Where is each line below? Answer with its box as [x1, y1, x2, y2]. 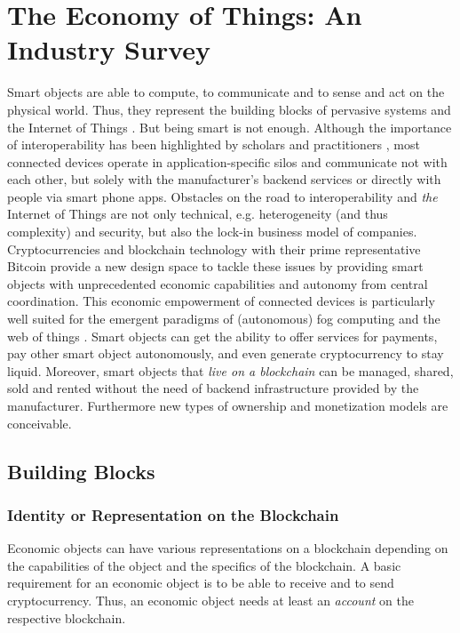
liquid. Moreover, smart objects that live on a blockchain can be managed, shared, [7, 361, 454, 380]
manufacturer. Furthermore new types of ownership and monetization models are [7, 397, 448, 414]
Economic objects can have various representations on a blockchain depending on [7, 539, 448, 557]
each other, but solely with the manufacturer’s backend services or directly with [7, 170, 441, 188]
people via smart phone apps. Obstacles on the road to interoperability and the [7, 187, 438, 205]
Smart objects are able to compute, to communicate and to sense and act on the [7, 83, 445, 101]
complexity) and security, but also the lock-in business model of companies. [7, 222, 417, 241]
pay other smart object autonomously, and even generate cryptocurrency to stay [7, 344, 444, 363]
